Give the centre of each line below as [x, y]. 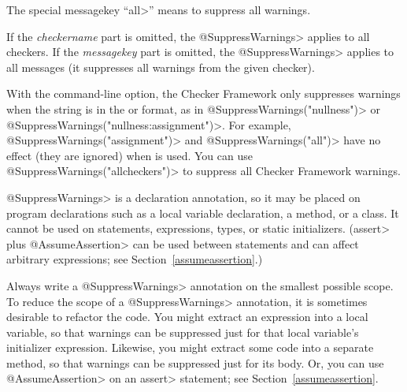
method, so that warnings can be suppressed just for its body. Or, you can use [195, 362]
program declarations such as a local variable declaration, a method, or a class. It [203, 213]
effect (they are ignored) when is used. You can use [129, 155]
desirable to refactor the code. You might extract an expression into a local [187, 317]
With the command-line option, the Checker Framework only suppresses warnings [203, 93]
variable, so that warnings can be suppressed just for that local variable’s [183, 332]
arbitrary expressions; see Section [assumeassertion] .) [135, 259]
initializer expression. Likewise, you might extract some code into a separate [190, 347]
